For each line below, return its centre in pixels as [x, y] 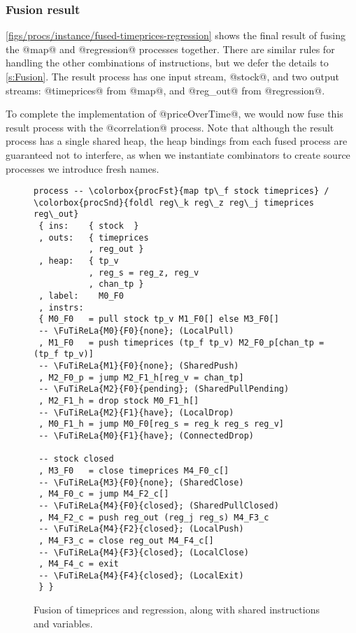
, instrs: [61, 307]
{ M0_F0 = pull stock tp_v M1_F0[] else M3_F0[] [159, 319]
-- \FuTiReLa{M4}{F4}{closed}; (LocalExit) [141, 575]
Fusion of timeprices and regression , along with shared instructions [177, 610]
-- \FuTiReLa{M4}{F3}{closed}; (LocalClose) [144, 552]
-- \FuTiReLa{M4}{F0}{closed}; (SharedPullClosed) [159, 505]
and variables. [63, 623]
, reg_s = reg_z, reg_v [144, 272]
